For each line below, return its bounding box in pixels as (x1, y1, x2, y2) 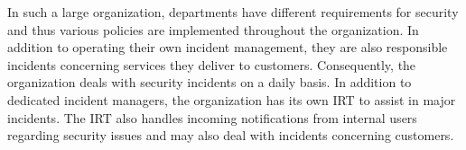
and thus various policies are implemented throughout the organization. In (7, 20, 419, 39)
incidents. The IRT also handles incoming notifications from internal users (7, 108, 417, 127)
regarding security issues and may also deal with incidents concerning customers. (7, 126, 454, 145)
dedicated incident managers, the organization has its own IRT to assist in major (7, 90, 456, 109)
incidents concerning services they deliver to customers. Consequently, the (7, 55, 416, 74)
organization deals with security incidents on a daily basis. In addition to (7, 73, 412, 92)
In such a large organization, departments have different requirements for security (7, 3, 459, 21)
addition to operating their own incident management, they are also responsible (7, 38, 448, 57)
